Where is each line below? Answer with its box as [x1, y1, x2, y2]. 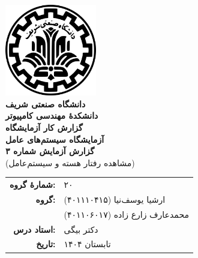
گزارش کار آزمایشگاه [5, 121, 83, 133]
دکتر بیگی [64, 223, 98, 235]
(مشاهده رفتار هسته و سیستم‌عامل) [5, 156, 135, 169]
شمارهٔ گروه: [10, 178, 56, 191]
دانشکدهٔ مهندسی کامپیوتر [5, 109, 98, 122]
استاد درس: [13, 223, 56, 235]
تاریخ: [36, 238, 56, 250]
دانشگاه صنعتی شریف [5, 97, 86, 110]
